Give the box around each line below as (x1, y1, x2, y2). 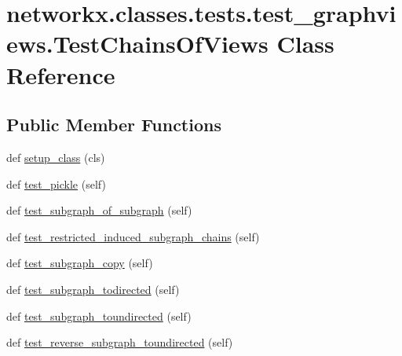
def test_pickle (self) (6, 175, 106, 192)
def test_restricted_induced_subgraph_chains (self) (6, 228, 260, 244)
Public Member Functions (6, 112, 221, 137)
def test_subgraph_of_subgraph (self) (6, 202, 192, 218)
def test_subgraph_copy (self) (6, 255, 153, 271)
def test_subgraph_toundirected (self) (6, 307, 192, 324)
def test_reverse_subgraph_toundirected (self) (6, 334, 233, 350)
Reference (6, 58, 115, 90)
